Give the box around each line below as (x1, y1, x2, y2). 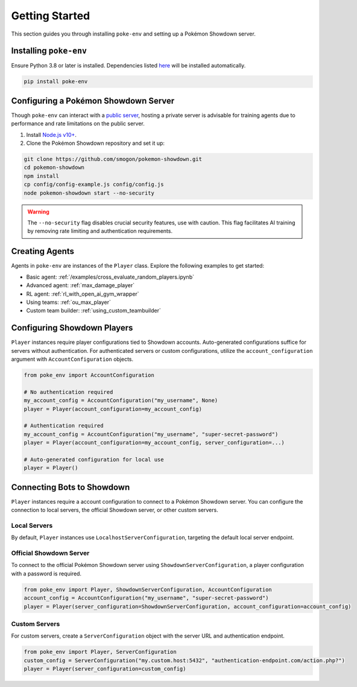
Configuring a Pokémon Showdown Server (11, 95, 175, 106)
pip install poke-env (24, 78, 88, 85)
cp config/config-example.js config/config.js (24, 181, 164, 188)
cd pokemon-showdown (24, 164, 84, 171)
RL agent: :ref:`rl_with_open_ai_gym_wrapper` (26, 290, 139, 297)
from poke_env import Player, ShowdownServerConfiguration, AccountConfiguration (24, 586, 273, 593)
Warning (27, 208, 49, 215)
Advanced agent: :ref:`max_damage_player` (26, 282, 135, 289)
